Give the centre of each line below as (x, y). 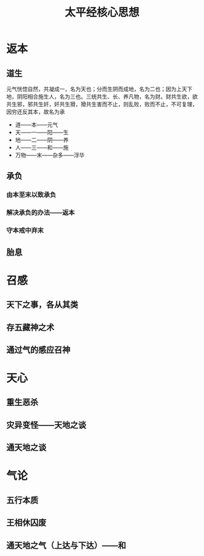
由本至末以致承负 (31, 195)
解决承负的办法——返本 (40, 213)
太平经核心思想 (102, 12)
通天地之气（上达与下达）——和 (66, 545)
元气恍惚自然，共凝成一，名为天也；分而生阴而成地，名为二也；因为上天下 (99, 89)
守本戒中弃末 (25, 230)
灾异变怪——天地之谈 (46, 425)
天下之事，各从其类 (42, 305)
